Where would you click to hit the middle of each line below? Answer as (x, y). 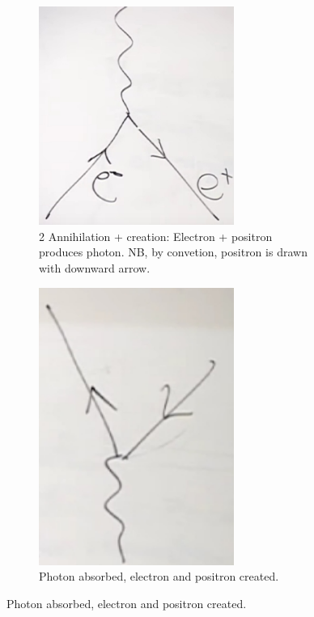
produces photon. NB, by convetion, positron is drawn (173, 252)
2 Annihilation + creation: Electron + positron (156, 236)
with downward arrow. (95, 268)
